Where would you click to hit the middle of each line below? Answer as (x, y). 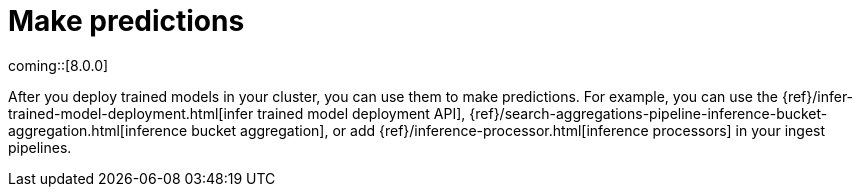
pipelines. (40, 147)
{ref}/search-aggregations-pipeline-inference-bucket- (648, 113)
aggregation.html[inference (98, 130)
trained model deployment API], (361, 113)
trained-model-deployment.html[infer (131, 113)
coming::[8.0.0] (58, 65)
